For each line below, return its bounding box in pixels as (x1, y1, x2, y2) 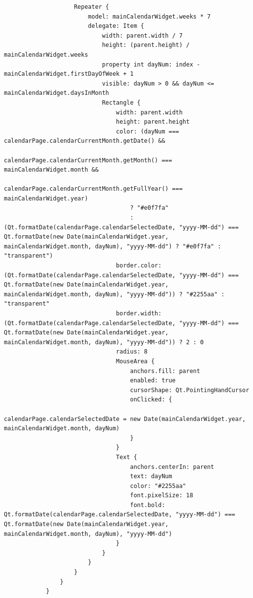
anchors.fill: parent (130, 367, 200, 375)
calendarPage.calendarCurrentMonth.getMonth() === (4, 156, 172, 164)
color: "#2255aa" (130, 482, 186, 489)
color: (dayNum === (116, 128, 179, 135)
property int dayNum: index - (102, 61, 200, 68)
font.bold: (130, 501, 165, 509)
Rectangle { (102, 99, 141, 106)
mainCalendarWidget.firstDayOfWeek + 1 (4, 70, 134, 78)
